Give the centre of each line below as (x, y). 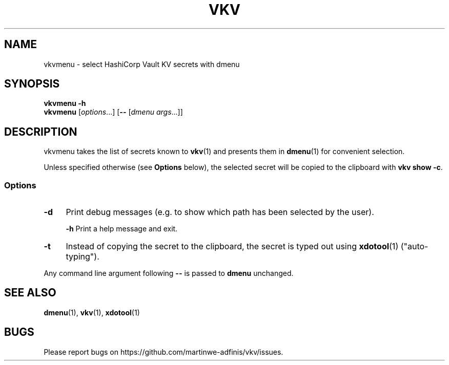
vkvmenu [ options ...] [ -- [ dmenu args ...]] (113, 112)
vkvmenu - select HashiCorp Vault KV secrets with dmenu (142, 64)
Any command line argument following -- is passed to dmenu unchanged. (169, 273)
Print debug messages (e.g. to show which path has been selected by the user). (220, 212)
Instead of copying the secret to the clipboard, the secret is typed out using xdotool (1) (232, 246)
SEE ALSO (30, 293)
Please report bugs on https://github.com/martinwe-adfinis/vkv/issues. (164, 352)
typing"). (83, 257)
